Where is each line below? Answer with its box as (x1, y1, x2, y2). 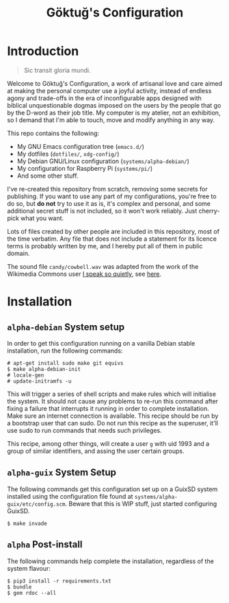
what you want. (20, 214, 64, 222)
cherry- (198, 206, 220, 215)
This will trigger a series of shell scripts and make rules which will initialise (7, 390, 217, 398)
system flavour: (7, 564, 51, 572)
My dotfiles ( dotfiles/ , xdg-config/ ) (16, 150, 120, 158)
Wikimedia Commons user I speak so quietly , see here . (7, 270, 162, 278)
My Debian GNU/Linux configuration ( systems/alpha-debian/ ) (16, 156, 190, 165)
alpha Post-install (7, 539, 83, 550)
